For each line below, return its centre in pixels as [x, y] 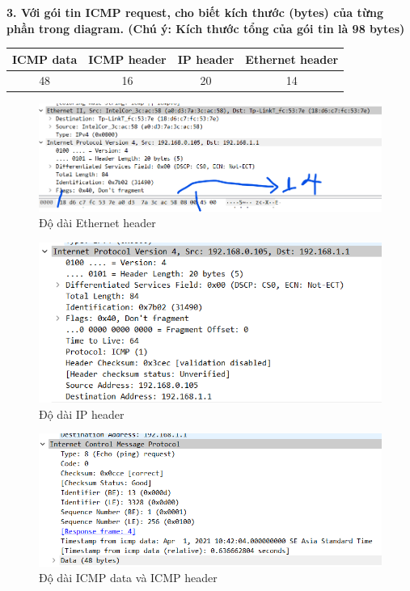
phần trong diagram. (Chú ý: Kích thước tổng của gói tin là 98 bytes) [206, 28]
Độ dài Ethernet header [97, 223]
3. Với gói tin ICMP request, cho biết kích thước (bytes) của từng [195, 12]
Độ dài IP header [82, 414]
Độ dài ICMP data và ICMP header [128, 578]
